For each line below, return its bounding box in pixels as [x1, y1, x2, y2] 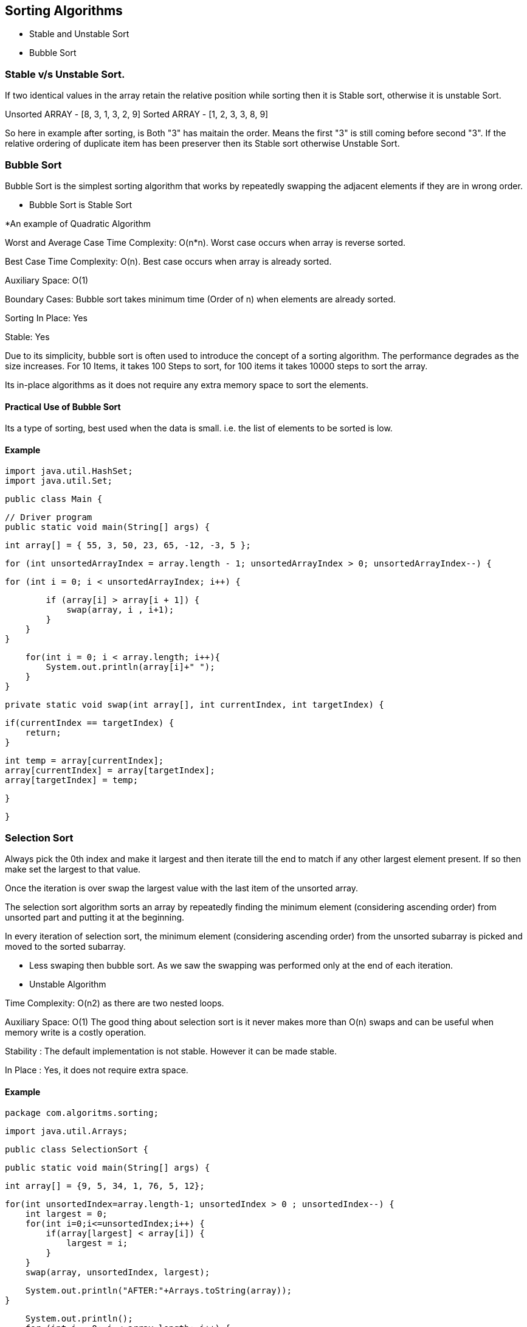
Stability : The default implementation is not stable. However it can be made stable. [5, 1046, 337, 1057]
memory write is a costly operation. [5, 1027, 146, 1038]
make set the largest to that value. [5, 864, 141, 875]
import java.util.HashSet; [5, 466, 133, 476]
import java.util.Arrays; [5, 1126, 128, 1137]
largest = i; [66, 1238, 128, 1249]
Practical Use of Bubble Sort [5, 401, 121, 412]
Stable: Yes [5, 331, 50, 342]
